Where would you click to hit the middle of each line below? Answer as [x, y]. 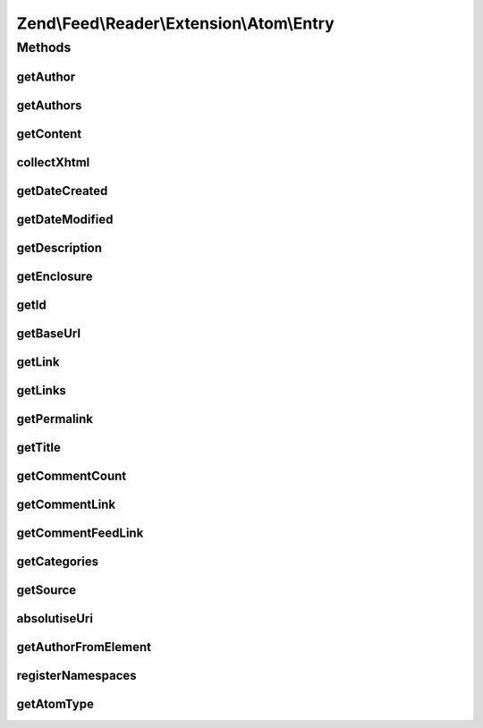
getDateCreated [62, 191]
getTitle [39, 447]
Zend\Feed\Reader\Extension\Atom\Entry [175, 23]
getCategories [57, 561]
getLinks [42, 390]
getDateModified [65, 219]
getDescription [59, 247]
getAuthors [49, 105]
